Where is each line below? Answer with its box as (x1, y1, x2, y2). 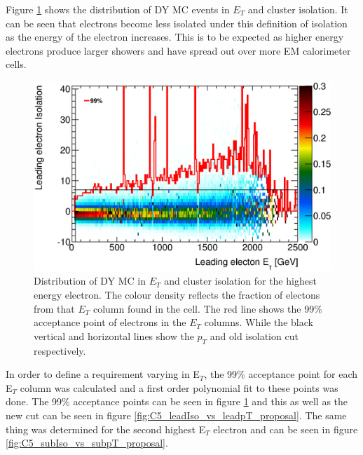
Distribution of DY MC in (34, 273, 146, 288)
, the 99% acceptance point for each (204, 367, 357, 381)
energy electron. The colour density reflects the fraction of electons (34, 287, 320, 301)
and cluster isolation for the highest (164, 273, 317, 288)
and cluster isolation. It (247, 2, 348, 16)
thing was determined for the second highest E (6, 421, 206, 436)
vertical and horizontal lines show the (34, 328, 194, 343)
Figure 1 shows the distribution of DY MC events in (6, 2, 230, 16)
